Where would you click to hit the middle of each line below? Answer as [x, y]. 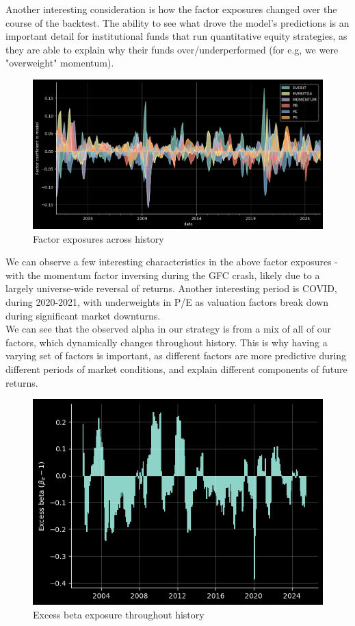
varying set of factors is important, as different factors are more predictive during [176, 356]
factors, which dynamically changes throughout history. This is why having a [167, 342]
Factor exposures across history [98, 238]
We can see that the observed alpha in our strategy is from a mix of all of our [169, 329]
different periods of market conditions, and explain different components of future [176, 369]
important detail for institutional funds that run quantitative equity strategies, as [176, 36]
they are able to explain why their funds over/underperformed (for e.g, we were [172, 49]
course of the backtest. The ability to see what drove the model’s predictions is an [177, 22]
